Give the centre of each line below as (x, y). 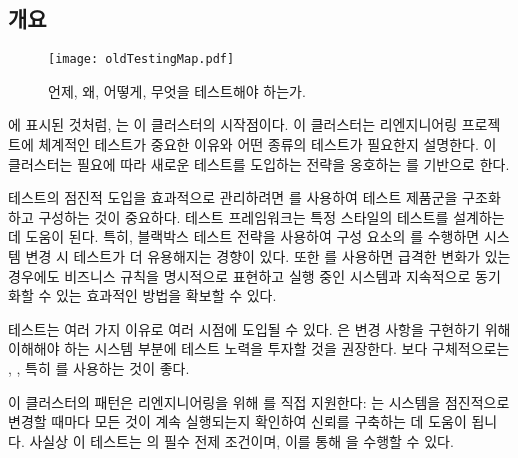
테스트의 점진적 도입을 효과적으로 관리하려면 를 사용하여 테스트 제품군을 (233, 197)
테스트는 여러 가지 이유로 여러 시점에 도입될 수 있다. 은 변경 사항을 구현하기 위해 (259, 328)
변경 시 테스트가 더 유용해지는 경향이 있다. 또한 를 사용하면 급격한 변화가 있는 (268, 256)
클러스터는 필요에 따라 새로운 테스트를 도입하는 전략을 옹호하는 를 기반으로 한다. (259, 163)
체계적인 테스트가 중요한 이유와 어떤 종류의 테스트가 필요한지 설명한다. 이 (267, 144)
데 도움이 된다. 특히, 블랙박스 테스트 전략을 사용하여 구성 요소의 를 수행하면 (244, 236)
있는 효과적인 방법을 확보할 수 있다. (166, 295)
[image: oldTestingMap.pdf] (141, 59)
